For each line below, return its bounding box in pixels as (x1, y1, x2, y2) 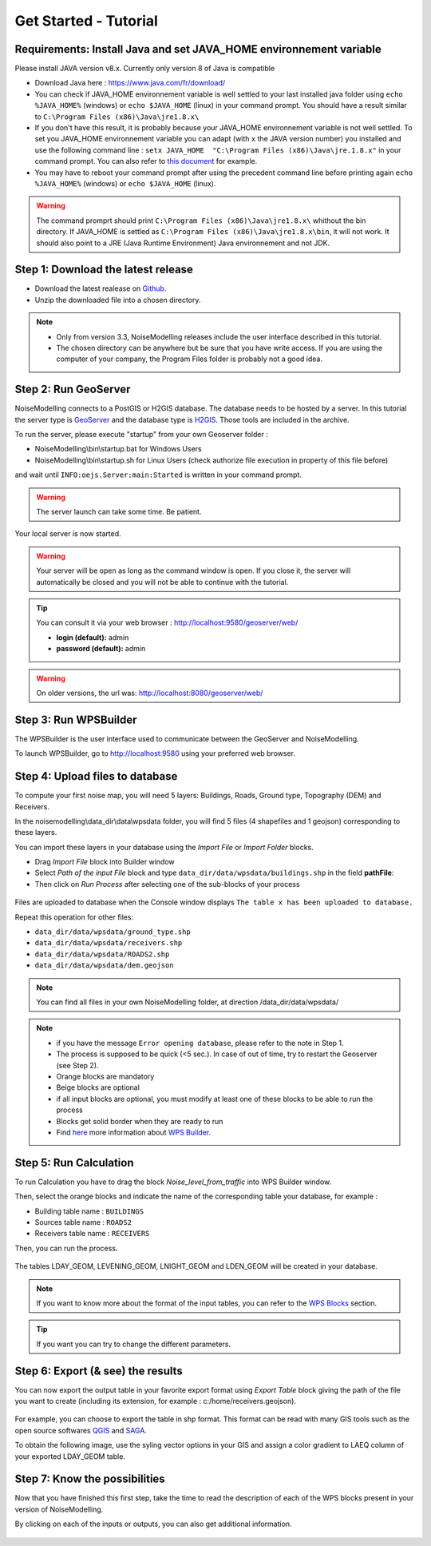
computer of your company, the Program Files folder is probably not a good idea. (56, 354, 323, 364)
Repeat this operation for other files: (14, 912, 134, 922)
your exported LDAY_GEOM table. (14, 1451, 125, 1461)
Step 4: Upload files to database (14, 769, 178, 783)
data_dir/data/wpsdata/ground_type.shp (34, 928, 191, 936)
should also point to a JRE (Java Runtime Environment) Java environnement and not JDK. (36, 238, 330, 248)
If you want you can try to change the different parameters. (36, 1339, 231, 1349)
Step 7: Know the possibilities (14, 1472, 165, 1486)
